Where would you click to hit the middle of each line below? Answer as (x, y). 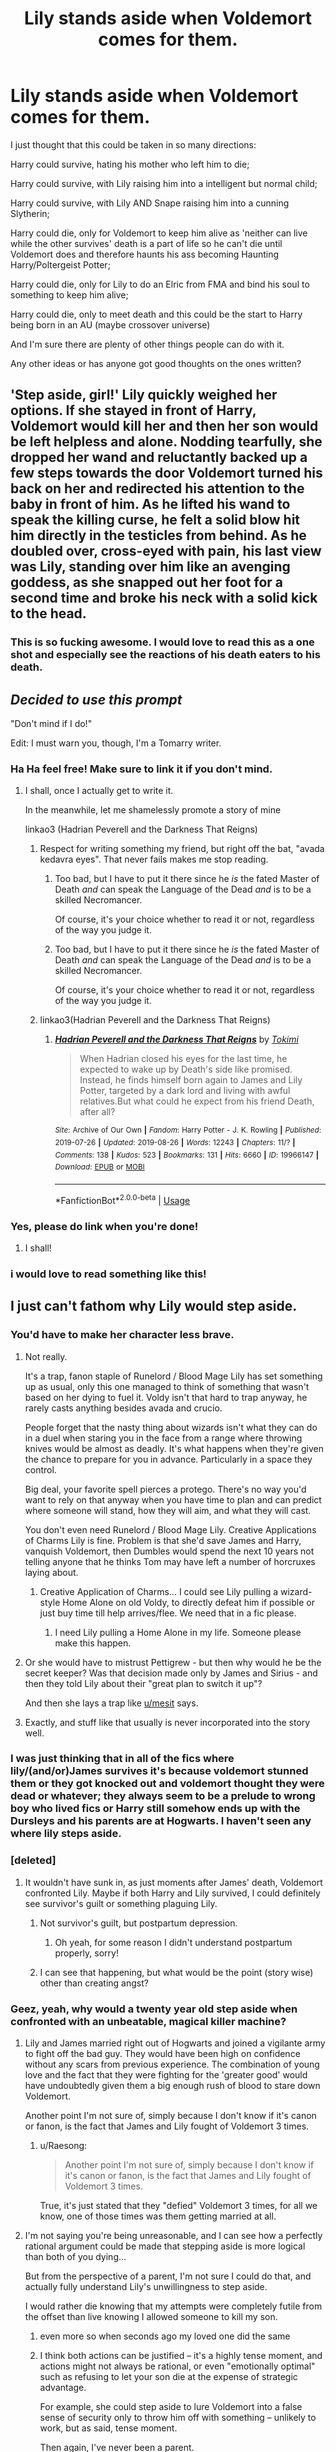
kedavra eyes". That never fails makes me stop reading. (154, 859)
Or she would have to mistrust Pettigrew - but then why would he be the (173, 1662)
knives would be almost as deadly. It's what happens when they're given (174, 1448)
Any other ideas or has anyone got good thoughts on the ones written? (156, 363)
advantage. (63, 2388)
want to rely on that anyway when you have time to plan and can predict (173, 1499)
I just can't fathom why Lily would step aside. (154, 1306)
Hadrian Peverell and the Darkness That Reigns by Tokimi (176, 1039)
